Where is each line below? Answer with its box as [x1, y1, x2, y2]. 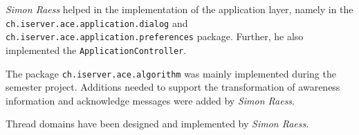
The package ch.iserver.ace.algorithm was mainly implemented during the [6, 66, 336, 80]
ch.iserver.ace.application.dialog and [6, 15, 188, 30]
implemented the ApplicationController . [6, 42, 187, 57]
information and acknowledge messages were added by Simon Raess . [6, 93, 295, 107]
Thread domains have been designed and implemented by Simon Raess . [6, 116, 309, 131]
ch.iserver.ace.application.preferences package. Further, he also [6, 29, 304, 44]
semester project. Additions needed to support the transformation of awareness [6, 80, 340, 94]
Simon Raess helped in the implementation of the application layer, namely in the [6, 2, 353, 16]
